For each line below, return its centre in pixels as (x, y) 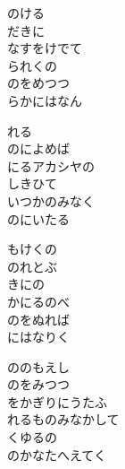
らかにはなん (45, 100)
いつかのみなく (51, 200)
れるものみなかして (63, 419)
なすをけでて (45, 48)
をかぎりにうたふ (57, 401)
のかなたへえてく (57, 454)
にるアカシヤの (51, 165)
